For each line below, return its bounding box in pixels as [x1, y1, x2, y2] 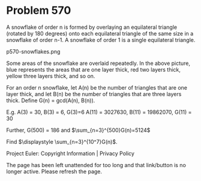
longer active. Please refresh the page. [6, 168, 103, 175]
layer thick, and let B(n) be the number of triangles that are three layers [6, 90, 182, 97]
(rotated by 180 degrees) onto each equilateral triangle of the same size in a [6, 29, 194, 37]
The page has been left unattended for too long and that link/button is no [6, 161, 186, 168]
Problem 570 [6, 4, 71, 17]
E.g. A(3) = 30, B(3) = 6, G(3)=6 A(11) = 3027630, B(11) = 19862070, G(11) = [6, 108, 192, 115]
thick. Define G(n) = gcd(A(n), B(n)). [6, 97, 95, 104]
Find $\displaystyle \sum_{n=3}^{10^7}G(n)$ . [6, 138, 118, 145]
